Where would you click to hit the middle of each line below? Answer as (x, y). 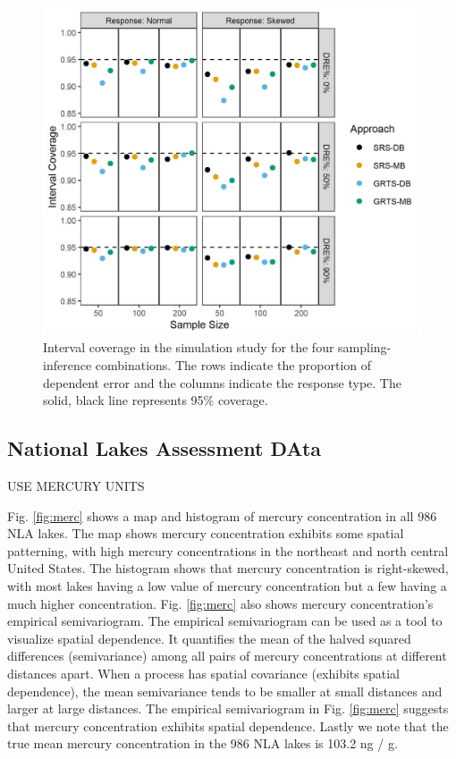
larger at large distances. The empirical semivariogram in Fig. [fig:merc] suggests (228, 708)
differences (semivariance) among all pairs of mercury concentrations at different (227, 656)
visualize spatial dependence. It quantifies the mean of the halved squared (209, 638)
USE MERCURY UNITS (76, 486)
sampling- (365, 347)
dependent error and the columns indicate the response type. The (222, 382)
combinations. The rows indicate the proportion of (233, 365)
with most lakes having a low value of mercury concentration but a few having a (227, 586)
